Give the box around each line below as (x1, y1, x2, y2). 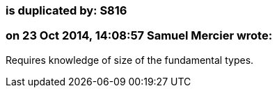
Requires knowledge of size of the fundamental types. (6, 53, 254, 66)
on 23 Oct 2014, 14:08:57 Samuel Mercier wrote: (6, 28, 273, 43)
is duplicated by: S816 (6, 3, 127, 17)
